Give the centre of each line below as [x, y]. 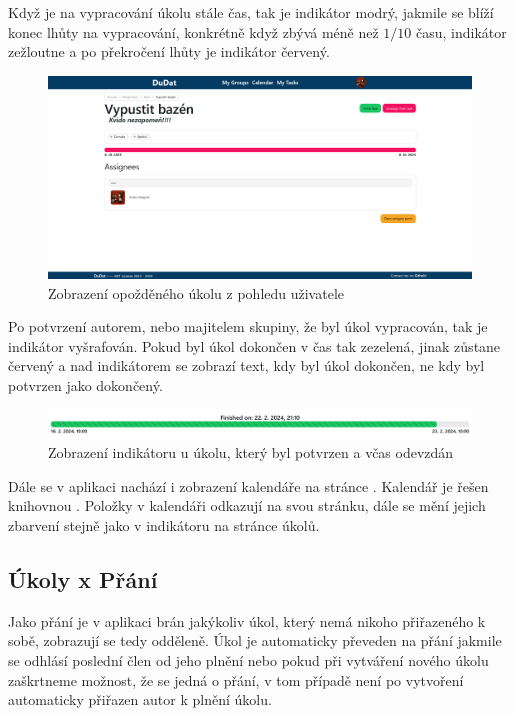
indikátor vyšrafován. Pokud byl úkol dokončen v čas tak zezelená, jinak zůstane [254, 345]
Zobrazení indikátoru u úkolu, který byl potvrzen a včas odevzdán [251, 452]
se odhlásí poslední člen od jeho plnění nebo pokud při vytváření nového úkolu [248, 659]
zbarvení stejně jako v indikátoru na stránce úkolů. [164, 525]
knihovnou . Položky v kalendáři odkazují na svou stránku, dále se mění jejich [247, 505]
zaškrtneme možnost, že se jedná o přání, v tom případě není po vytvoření [236, 679]
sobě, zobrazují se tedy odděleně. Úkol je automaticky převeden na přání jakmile [255, 640]
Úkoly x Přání [83, 578]
